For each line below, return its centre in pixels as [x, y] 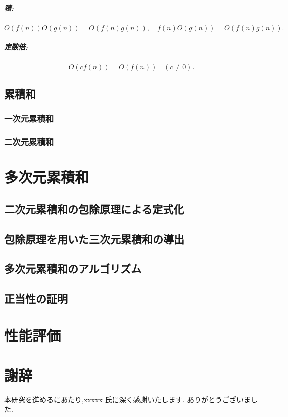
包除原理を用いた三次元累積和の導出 [94, 239]
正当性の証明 [36, 298]
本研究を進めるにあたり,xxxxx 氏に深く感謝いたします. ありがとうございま [128, 399]
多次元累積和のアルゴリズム [73, 268]
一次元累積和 [29, 118]
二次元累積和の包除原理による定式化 [94, 209]
